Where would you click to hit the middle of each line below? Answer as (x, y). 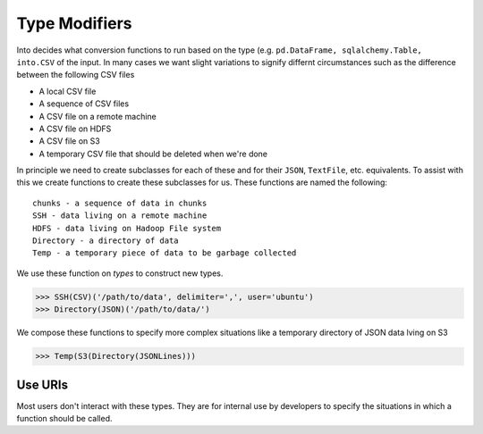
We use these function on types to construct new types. (120, 273)
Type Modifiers (74, 23)
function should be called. (64, 419)
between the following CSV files (76, 75)
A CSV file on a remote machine (97, 116)
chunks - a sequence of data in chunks (120, 203)
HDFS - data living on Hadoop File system (127, 228)
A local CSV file (68, 91)
